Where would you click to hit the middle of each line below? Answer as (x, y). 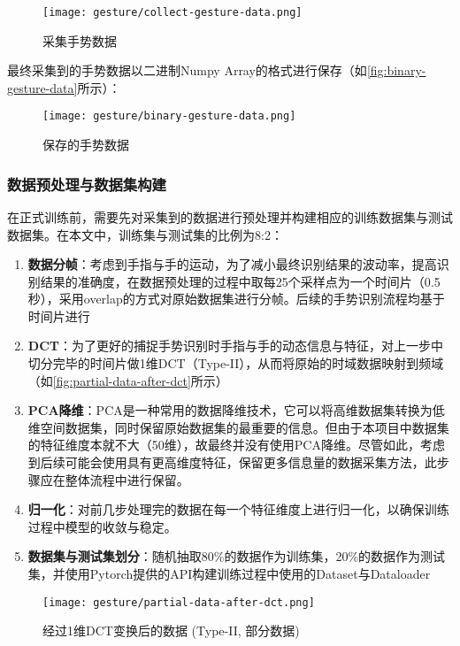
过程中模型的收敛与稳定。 (102, 526)
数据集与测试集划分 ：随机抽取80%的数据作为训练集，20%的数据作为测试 (237, 556)
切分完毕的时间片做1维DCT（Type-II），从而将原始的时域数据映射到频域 (236, 363)
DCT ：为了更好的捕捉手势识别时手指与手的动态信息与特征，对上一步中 (235, 346)
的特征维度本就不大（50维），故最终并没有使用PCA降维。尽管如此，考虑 (236, 445)
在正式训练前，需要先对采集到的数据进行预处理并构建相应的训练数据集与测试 (230, 216)
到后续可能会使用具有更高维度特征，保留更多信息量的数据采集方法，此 (232, 462)
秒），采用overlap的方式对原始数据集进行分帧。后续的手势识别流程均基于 (236, 299)
